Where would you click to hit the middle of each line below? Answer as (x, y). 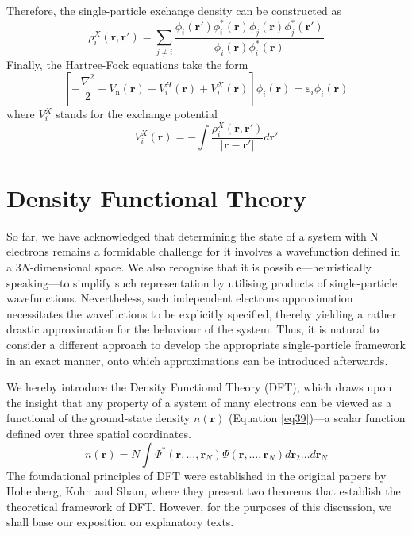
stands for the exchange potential (137, 114)
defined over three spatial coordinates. (99, 433)
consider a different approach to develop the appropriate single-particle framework (206, 345)
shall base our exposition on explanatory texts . (120, 522)
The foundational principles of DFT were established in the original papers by (196, 475)
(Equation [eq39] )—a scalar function (317, 418)
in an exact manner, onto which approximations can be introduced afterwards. (197, 360)
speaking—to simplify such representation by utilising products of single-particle (202, 282)
